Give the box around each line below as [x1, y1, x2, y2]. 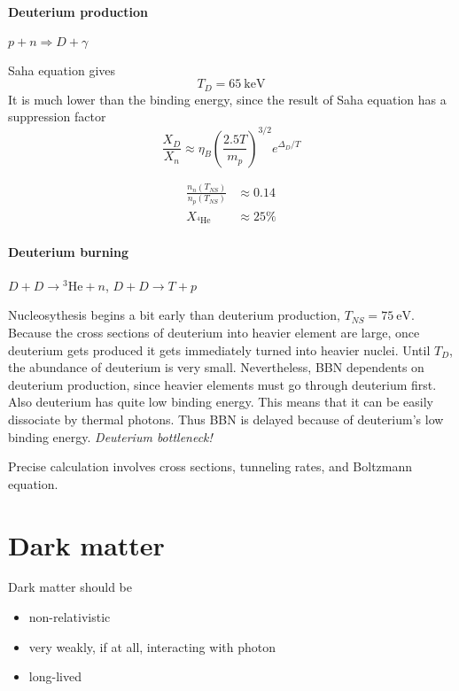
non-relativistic [28, 608, 111, 626]
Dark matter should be [8, 578, 132, 596]
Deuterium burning [8, 242, 129, 260]
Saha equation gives [8, 60, 116, 79]
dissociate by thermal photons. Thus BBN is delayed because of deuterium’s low [8, 409, 444, 428]
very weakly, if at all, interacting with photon [28, 637, 276, 656]
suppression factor [8, 107, 106, 126]
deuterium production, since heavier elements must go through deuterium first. [8, 375, 437, 393]
